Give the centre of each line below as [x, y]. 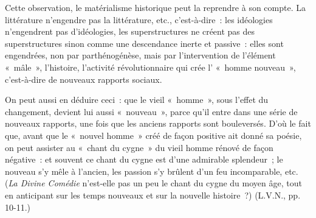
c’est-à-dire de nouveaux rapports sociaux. [84, 79]
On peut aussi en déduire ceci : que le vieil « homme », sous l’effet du [137, 100]
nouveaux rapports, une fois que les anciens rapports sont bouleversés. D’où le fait [158, 123]
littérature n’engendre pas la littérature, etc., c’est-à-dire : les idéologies [139, 19]
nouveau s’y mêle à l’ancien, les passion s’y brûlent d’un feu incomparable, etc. [152, 171]
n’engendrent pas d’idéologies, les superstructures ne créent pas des [130, 31]
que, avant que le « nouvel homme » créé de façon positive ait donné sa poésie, [153, 135]
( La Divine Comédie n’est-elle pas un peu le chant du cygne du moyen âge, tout [153, 183]
